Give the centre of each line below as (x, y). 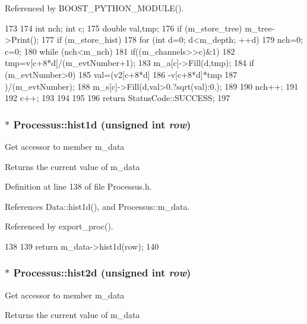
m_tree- (260, 28)
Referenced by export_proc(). (59, 226)
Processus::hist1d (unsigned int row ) (102, 124)
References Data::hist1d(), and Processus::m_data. (97, 206)
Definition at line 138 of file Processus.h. (78, 186)
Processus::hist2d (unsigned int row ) (102, 273)
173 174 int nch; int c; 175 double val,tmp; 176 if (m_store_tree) (124, 28)
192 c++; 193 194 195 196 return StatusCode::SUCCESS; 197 (118, 98)
